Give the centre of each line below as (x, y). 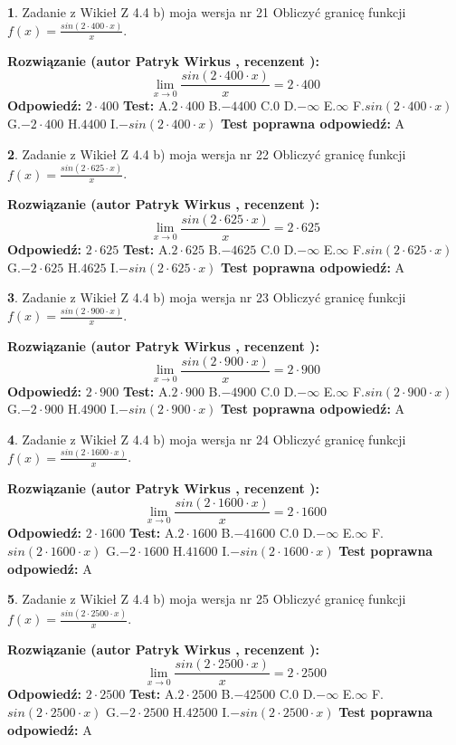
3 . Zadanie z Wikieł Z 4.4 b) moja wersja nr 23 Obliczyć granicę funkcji (207, 297)
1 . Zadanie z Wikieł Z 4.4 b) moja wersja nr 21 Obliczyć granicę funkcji (207, 12)
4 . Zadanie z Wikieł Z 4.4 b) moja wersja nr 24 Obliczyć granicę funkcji (207, 439)
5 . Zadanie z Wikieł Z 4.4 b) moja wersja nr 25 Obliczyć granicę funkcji (207, 599)
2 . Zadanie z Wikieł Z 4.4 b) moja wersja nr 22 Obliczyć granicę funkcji (207, 153)
